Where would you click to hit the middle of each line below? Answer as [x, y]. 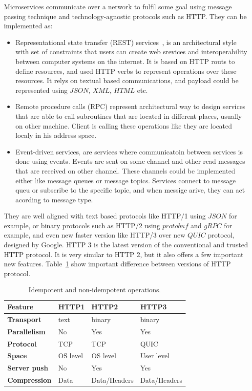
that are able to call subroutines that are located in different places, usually [129, 116]
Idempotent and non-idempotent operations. [95, 290]
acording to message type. [54, 199]
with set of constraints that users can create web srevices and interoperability [131, 52]
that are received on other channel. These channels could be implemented [125, 170]
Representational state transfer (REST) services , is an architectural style [126, 42]
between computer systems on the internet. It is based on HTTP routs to [125, 61]
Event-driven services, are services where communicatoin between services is [129, 151]
